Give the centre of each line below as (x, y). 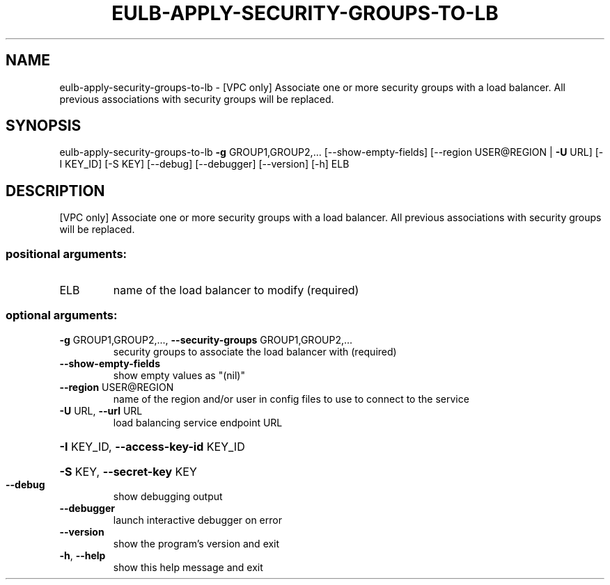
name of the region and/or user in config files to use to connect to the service (291, 399)
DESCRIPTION (55, 191)
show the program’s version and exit (196, 543)
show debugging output (168, 496)
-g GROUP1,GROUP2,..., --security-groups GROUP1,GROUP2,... (206, 339)
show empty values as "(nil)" (179, 375)
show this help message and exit (188, 567)
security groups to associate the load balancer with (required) (255, 351)
